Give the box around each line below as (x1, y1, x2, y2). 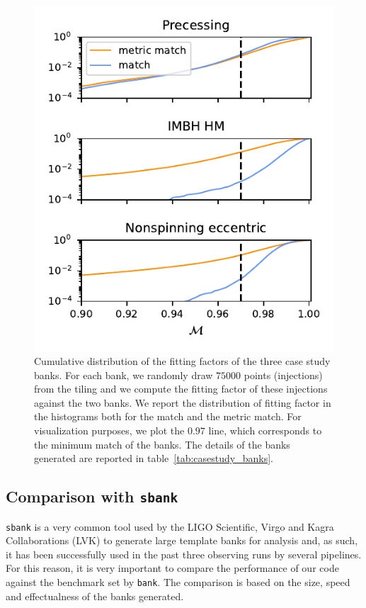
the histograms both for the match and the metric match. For (34, 409, 302, 424)
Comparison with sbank (6, 485, 178, 507)
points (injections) (244, 367, 323, 382)
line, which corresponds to (208, 423, 322, 438)
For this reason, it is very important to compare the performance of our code (6, 561, 339, 575)
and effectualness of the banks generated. (6, 588, 184, 603)
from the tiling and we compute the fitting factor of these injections (34, 381, 328, 396)
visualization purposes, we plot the (34, 423, 185, 438)
